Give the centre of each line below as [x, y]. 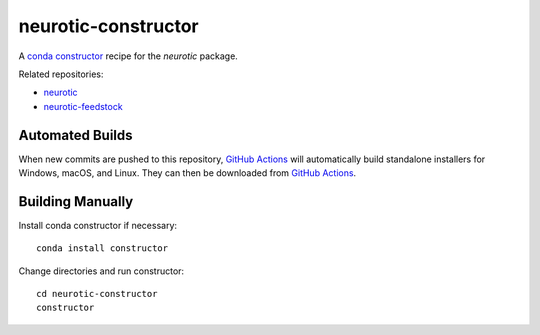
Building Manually [76, 201]
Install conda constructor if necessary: [98, 225]
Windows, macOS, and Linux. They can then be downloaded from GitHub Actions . [187, 173]
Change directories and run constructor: [101, 271]
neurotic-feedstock [83, 106]
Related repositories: [61, 74]
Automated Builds [76, 135]
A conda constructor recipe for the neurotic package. [128, 56]
